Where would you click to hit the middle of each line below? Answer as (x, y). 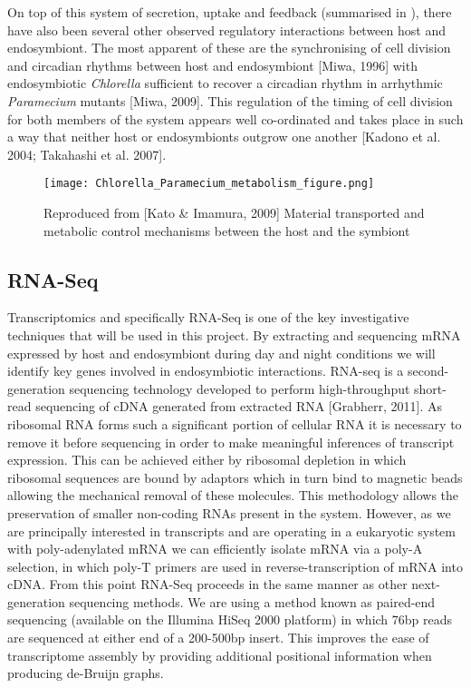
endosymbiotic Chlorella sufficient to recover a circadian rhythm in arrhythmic (225, 83)
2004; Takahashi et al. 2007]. (87, 154)
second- (428, 371)
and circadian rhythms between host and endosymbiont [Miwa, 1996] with (212, 65)
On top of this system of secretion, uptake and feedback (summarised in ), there (230, 12)
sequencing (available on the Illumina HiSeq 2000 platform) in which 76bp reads (230, 619)
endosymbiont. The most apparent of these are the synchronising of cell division (229, 48)
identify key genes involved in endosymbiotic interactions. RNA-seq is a (206, 371)
